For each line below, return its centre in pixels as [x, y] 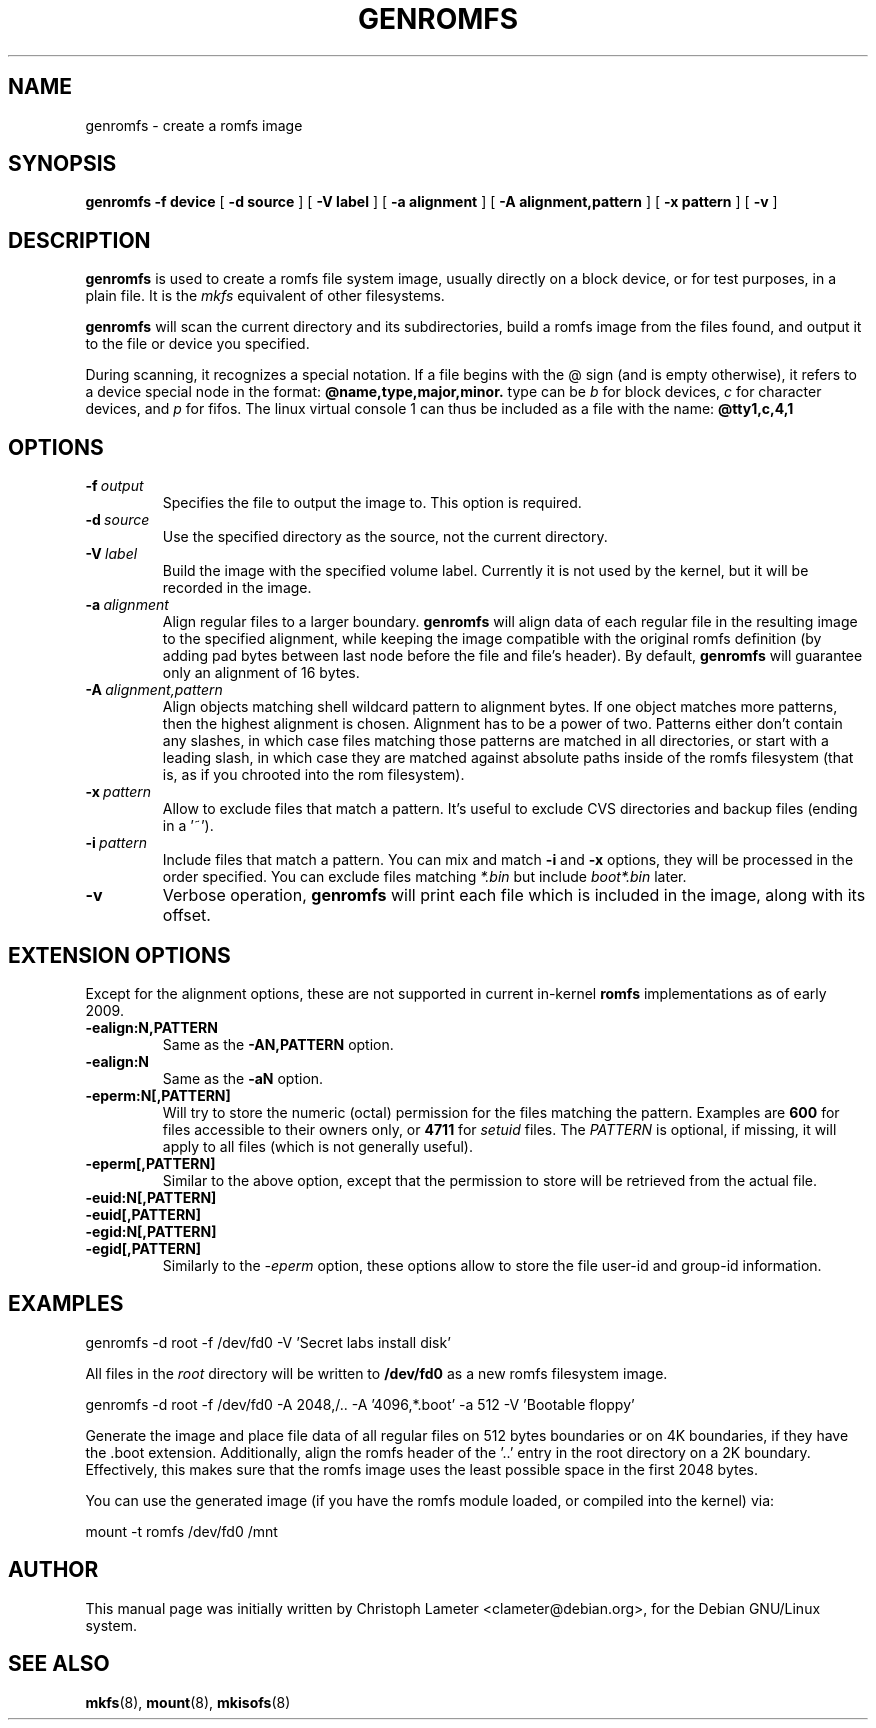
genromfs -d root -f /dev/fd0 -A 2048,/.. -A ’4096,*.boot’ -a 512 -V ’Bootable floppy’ [360, 1404]
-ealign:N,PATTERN [151, 1027]
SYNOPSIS [62, 164]
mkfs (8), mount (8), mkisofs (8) [188, 1702]
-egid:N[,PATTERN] [151, 1231]
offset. [186, 915]
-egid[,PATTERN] [143, 1248]
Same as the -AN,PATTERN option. [278, 1044]
